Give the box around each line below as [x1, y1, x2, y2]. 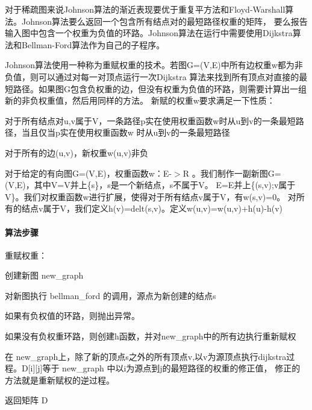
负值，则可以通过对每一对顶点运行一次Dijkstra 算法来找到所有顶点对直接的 [5, 70, 299, 83]
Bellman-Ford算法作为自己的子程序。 [21, 38, 165, 51]
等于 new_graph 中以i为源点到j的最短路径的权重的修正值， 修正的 [42, 362, 301, 374]
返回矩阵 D [5, 394, 48, 406]
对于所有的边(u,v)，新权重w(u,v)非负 [5, 146, 149, 159]
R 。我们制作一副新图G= [183, 166, 281, 179]
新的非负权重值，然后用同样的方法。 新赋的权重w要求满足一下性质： [5, 94, 275, 107]
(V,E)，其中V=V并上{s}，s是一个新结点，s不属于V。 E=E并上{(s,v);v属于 [5, 178, 296, 191]
